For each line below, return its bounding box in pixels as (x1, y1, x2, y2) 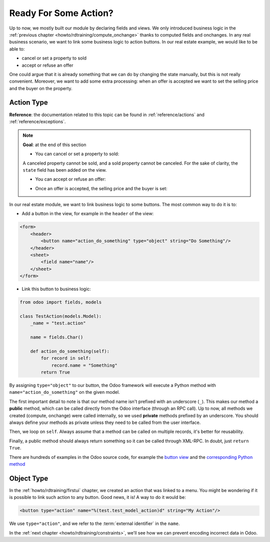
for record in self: (40, 355, 91, 361)
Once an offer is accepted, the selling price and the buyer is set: (35, 185, 167, 191)
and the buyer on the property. (9, 85, 72, 91)
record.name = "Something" (51, 362, 117, 368)
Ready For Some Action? (9, 8, 113, 19)
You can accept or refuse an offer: (35, 176, 106, 182)
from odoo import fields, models (19, 299, 102, 305)
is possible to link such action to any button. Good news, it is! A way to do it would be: (9, 494, 186, 500)
